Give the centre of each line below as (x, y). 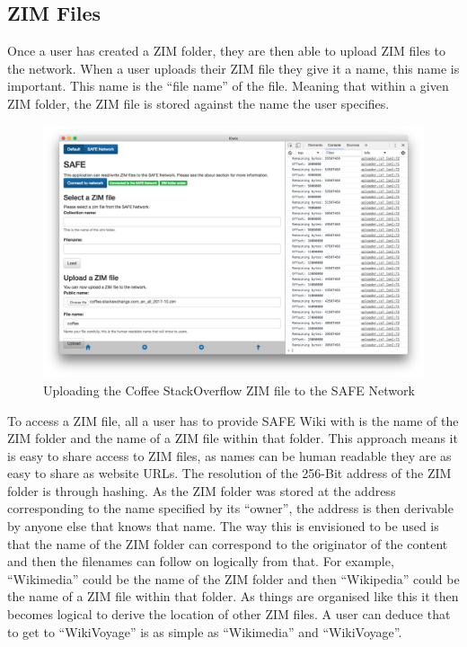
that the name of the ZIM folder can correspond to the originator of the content (228, 543)
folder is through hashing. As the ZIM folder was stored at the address (202, 490)
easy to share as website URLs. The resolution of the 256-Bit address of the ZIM (229, 473)
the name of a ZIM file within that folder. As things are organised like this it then (233, 596)
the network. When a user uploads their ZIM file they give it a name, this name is (233, 68)
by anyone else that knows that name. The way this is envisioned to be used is (223, 526)
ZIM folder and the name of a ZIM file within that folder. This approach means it (233, 438)
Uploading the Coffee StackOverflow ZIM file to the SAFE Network (229, 390)
